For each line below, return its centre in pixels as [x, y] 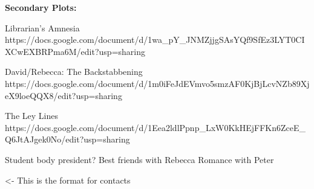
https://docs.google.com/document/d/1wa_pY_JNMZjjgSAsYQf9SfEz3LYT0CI [155, 40]
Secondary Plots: [41, 7]
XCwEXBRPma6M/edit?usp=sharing [75, 51]
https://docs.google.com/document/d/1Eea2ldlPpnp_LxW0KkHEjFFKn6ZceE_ [155, 127]
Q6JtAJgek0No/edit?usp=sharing [67, 139]
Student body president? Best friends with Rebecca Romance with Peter [139, 159]
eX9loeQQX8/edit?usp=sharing [64, 95]
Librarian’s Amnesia [42, 27]
